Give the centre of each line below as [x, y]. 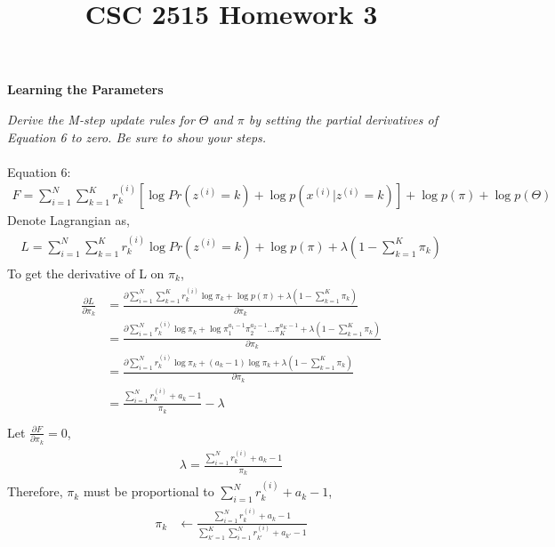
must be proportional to [149, 491]
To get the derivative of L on [86, 273]
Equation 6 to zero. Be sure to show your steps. [137, 137]
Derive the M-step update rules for [101, 119]
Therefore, [35, 491]
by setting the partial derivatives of [343, 119]
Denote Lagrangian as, [68, 220]
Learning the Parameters [85, 89]
